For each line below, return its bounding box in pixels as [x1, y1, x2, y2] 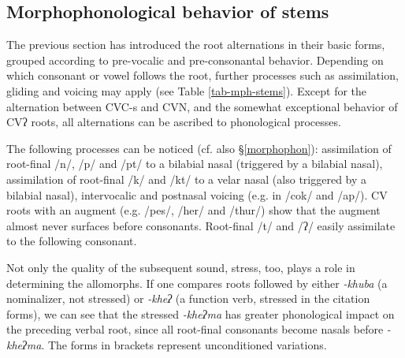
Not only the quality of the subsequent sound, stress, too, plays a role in [6, 259, 355, 275]
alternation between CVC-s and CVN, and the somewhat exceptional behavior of [6, 98, 398, 114]
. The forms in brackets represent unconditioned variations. [41, 336, 327, 352]
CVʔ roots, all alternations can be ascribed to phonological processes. [6, 114, 341, 130]
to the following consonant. [6, 233, 137, 249]
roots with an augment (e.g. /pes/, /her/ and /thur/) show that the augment [6, 202, 381, 218]
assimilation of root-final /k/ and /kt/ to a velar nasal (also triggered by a [6, 170, 367, 187]
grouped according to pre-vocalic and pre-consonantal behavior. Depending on [6, 51, 384, 68]
